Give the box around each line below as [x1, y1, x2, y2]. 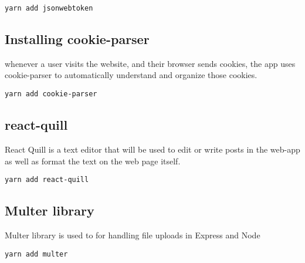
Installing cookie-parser [5, 30, 150, 48]
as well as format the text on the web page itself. [5, 154, 181, 167]
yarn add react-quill [5, 176, 89, 184]
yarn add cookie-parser [5, 90, 97, 99]
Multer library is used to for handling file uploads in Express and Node [5, 228, 260, 241]
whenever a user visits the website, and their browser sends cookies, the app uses [5, 57, 296, 69]
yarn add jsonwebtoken [5, 4, 93, 12]
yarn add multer [5, 249, 68, 258]
